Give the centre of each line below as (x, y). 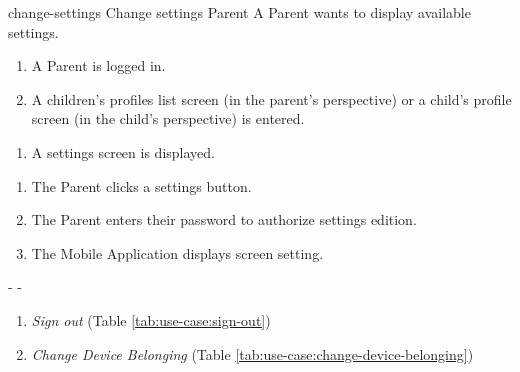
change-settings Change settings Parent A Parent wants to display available (239, 12)
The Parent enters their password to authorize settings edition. (224, 219)
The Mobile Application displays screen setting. (177, 252)
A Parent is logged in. (98, 65)
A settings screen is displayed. (123, 151)
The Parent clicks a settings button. (141, 185)
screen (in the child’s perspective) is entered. (168, 118)
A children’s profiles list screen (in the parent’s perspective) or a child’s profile (271, 98)
